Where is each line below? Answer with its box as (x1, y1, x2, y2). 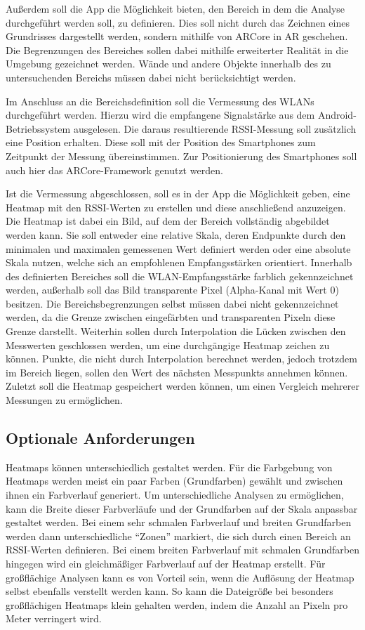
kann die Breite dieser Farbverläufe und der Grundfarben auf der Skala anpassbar (6, 501, 358, 516)
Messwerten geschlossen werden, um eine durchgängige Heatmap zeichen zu (6, 337, 330, 352)
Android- (317, 107, 357, 122)
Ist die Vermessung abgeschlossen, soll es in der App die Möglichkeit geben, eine (6, 186, 350, 201)
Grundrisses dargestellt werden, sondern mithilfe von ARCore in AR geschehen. (6, 29, 348, 44)
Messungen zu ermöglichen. (6, 393, 123, 407)
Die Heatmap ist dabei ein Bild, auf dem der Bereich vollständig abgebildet (6, 214, 330, 228)
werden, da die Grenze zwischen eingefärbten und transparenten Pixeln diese (6, 310, 336, 324)
